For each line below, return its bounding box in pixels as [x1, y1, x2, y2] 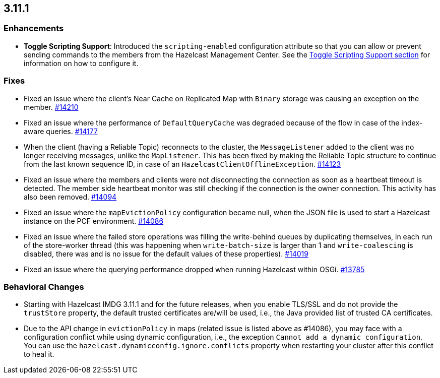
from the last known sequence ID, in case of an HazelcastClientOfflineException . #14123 [24, 159, 341, 168]
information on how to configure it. [24, 58, 139, 68]
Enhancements [4, 23, 64, 34]
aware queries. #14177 [24, 127, 98, 136]
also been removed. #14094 [24, 192, 117, 201]
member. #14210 [24, 102, 79, 111]
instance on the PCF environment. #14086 [24, 216, 164, 225]
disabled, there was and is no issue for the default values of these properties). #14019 [24, 249, 308, 258]
